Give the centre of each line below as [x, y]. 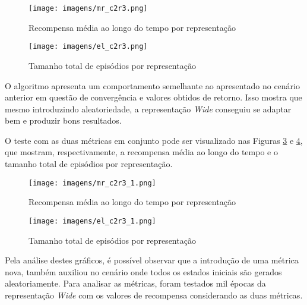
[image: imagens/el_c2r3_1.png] [92, 221]
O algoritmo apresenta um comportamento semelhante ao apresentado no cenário [152, 85]
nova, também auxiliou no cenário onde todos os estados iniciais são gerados [143, 271]
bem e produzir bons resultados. [63, 120]
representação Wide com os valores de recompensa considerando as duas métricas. [154, 295]
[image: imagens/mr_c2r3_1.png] [92, 183]
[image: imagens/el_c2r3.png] [88, 47]
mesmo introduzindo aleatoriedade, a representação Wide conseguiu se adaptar [148, 109]
